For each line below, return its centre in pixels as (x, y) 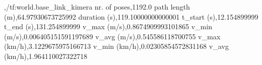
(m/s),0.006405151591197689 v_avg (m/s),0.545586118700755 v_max (112, 36)
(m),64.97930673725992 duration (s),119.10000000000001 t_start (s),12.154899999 (131, 16)
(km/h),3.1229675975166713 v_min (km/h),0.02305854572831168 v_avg (117, 46)
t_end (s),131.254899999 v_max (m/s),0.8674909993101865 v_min (108, 26)
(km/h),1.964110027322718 (46, 56)
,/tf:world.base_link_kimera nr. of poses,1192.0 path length (97, 7)
